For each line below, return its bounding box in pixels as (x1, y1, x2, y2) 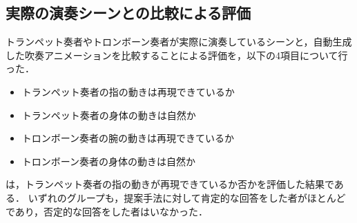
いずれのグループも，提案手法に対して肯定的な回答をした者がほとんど (28, 190, 346, 204)
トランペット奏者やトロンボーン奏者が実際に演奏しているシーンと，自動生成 (6, 34, 352, 49)
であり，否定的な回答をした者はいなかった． (6, 204, 208, 218)
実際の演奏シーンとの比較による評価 (6, 2, 251, 23)
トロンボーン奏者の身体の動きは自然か (21, 153, 196, 168)
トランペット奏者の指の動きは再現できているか (21, 84, 235, 98)
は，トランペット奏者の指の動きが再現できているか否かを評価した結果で (6, 177, 334, 191)
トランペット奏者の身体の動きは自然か (21, 107, 196, 122)
